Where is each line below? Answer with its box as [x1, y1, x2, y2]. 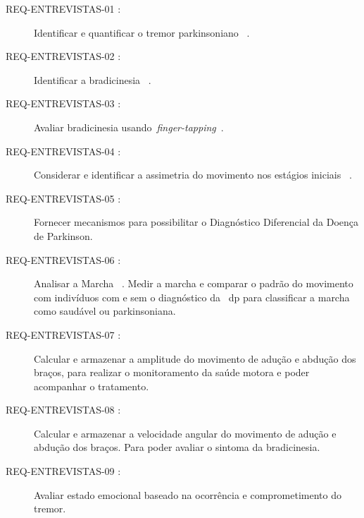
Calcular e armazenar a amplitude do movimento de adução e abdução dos [34, 351, 356, 366]
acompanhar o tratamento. [34, 378, 149, 393]
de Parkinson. [34, 228, 93, 243]
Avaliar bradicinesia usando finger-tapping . [34, 119, 224, 134]
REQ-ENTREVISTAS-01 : [6, 1, 121, 16]
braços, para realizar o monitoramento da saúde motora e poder [34, 365, 310, 380]
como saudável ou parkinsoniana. [34, 303, 176, 318]
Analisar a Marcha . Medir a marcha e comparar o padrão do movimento [34, 276, 353, 291]
